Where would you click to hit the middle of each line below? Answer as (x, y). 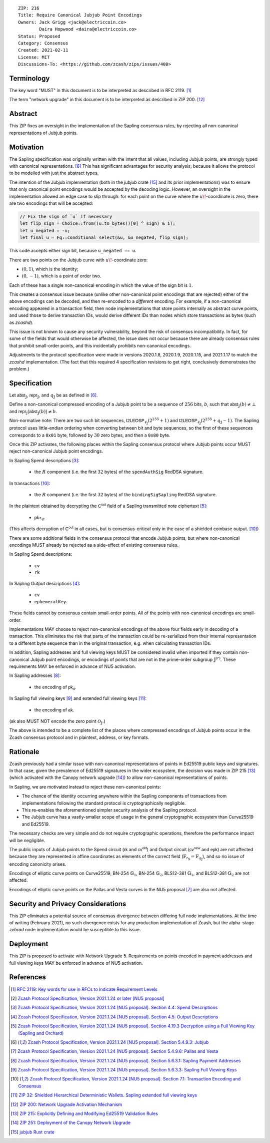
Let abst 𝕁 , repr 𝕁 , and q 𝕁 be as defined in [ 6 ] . (53, 396)
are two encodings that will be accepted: (51, 203)
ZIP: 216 (29, 8)
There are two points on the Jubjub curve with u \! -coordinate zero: (78, 260)
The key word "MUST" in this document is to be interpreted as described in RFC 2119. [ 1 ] (100, 91)
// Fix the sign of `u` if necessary (66, 216)
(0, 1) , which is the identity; (50, 269)
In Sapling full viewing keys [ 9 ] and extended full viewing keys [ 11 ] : (78, 698)
